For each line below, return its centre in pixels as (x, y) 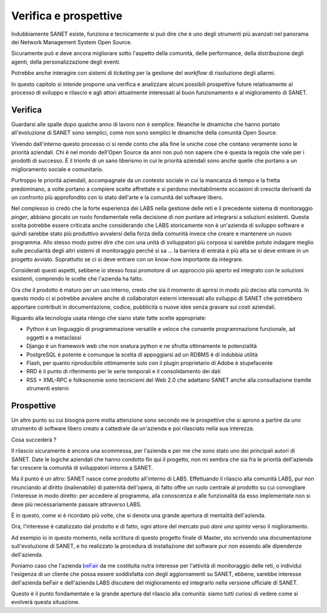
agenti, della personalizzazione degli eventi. (66, 62)
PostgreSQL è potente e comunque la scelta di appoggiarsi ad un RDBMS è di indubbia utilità (142, 355)
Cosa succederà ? (34, 439)
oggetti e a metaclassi (54, 337)
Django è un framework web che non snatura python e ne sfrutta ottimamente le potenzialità (142, 346)
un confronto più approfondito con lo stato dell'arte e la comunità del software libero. (117, 197)
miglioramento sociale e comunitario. (57, 169)
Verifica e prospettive (67, 16)
